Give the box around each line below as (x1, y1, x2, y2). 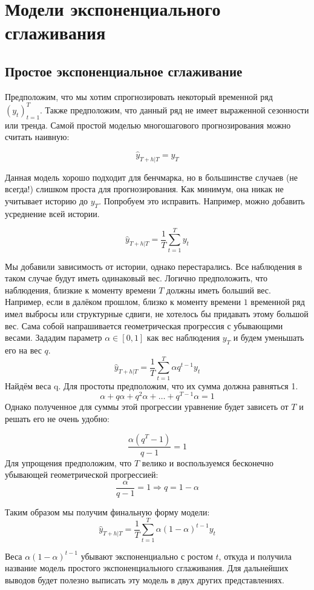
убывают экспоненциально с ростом (80, 549, 213, 562)
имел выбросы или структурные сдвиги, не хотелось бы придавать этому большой (5, 307, 309, 320)
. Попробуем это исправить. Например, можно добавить (99, 195, 305, 207)
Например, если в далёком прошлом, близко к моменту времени (5, 295, 241, 308)
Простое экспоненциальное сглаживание (5, 61, 243, 80)
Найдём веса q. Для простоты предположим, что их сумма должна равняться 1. (5, 379, 298, 392)
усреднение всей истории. (5, 207, 100, 220)
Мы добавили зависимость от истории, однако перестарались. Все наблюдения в (5, 260, 303, 272)
